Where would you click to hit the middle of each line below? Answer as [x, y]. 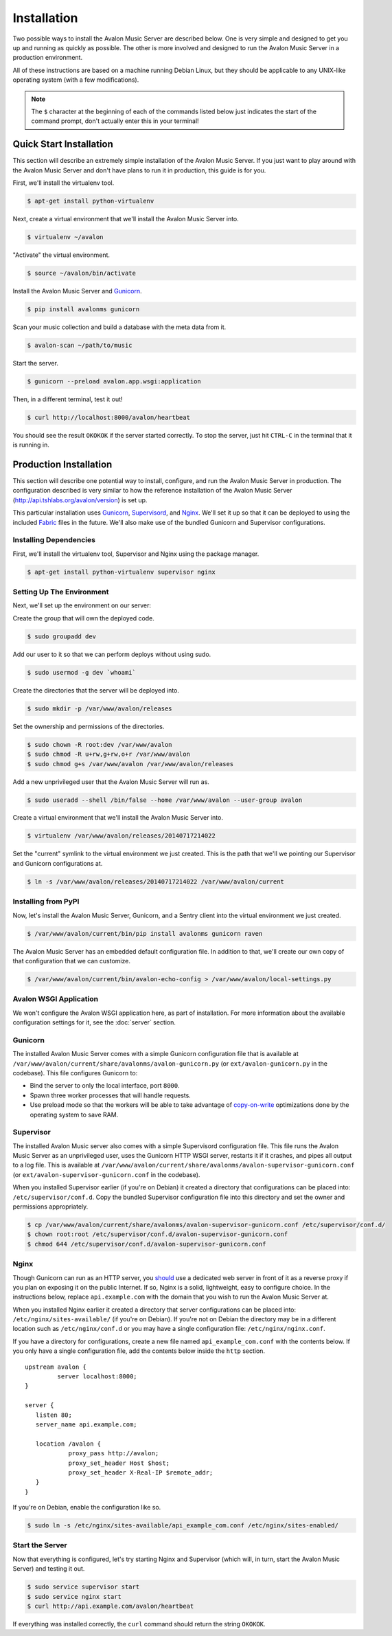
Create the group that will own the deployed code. [83, 618]
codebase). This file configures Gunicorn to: [75, 1073]
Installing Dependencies [54, 540]
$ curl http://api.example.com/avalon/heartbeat [111, 1606]
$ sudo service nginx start [74, 1596]
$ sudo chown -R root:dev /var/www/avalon [100, 744]
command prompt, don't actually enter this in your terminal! [115, 121]
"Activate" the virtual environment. [61, 255]
